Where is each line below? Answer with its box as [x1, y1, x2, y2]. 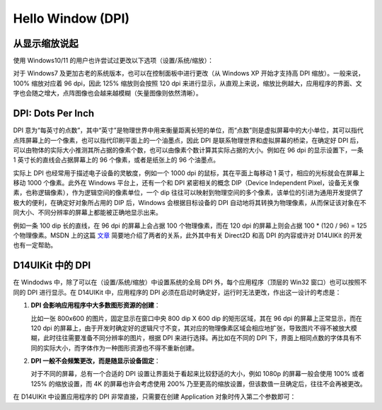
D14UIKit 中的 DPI [13, 259, 91, 271]
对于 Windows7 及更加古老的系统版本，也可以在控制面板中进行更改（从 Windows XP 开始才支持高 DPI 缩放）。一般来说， [13, 69, 364, 78]
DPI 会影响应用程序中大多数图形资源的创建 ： [30, 301, 161, 310]
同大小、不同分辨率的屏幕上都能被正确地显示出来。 [13, 209, 162, 217]
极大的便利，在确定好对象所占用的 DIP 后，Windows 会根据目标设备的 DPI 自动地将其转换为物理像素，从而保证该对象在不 [13, 198, 367, 206]
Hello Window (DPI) [13, 11, 130, 26]
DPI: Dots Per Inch [13, 107, 95, 119]
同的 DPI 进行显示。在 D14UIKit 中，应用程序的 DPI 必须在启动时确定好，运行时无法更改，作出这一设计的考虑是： [13, 288, 342, 296]
